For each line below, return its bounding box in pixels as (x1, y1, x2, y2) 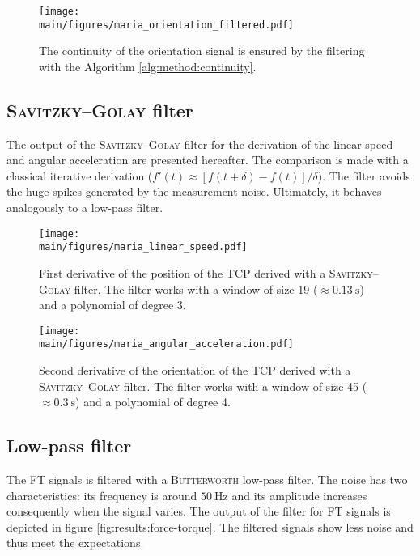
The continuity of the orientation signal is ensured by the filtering (39, 42, 365, 59)
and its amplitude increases (231, 486, 367, 503)
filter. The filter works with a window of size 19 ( (74, 280, 318, 297)
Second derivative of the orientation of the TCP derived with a (39, 362, 351, 379)
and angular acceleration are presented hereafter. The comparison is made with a (6, 151, 409, 168)
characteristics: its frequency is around (6, 486, 197, 503)
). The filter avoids (317, 167, 410, 184)
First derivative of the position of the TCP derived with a (39, 264, 326, 281)
